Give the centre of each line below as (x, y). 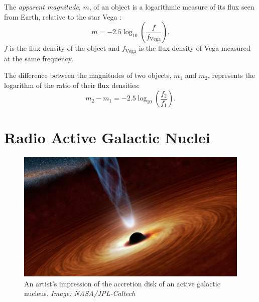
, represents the (231, 75)
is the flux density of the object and (65, 48)
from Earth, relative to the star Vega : (63, 16)
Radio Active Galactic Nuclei (107, 137)
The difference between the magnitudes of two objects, (88, 75)
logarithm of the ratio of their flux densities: (72, 85)
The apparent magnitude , (42, 7)
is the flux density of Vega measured (195, 48)
